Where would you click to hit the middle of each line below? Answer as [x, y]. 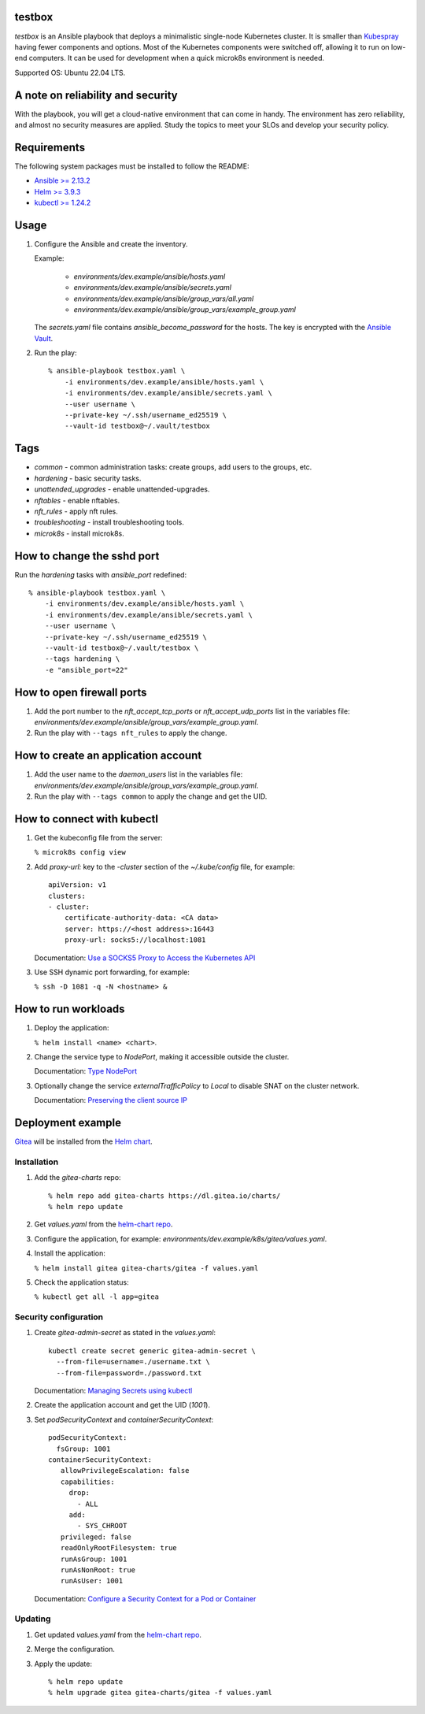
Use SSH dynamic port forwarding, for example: [112, 972]
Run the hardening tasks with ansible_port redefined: [101, 574]
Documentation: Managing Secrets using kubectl [113, 1391]
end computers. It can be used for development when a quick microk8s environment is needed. [170, 58]
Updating [33, 1619]
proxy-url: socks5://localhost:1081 [135, 940]
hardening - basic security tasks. [88, 478]
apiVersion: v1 [78, 885]
